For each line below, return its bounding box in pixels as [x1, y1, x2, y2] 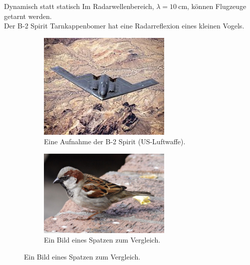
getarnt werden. [4, 10, 52, 21]
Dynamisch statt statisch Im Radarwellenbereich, [4, 1, 154, 11]
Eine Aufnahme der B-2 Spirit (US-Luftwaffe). [44, 136, 186, 147]
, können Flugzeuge [187, 1, 247, 11]
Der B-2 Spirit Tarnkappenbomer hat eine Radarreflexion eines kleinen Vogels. [4, 20, 245, 31]
